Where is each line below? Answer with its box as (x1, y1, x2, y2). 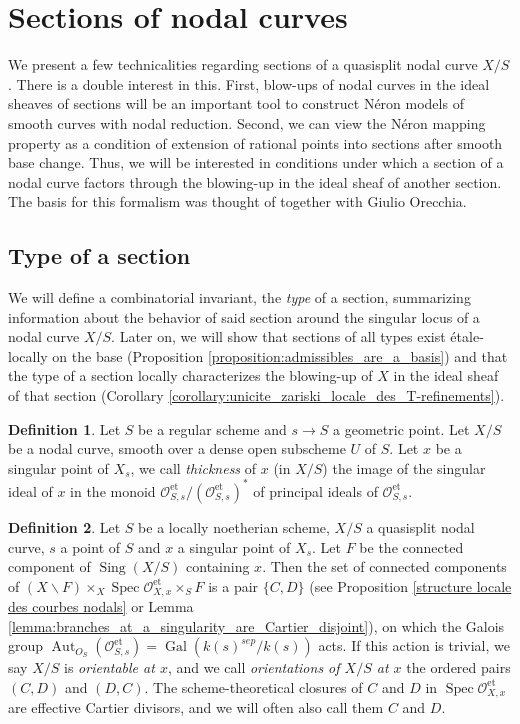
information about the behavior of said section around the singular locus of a (8, 306, 480, 327)
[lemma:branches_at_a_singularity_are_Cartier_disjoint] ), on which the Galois (8, 615, 505, 636)
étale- (450, 326, 484, 347)
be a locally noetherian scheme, (138, 516, 330, 537)
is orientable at (64, 657, 155, 678)
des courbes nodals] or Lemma (8, 596, 194, 617)
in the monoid (70, 480, 156, 501)
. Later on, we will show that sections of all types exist (111, 326, 446, 347)
